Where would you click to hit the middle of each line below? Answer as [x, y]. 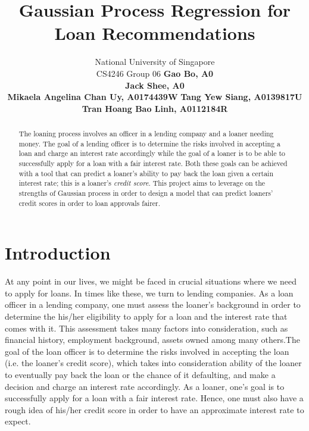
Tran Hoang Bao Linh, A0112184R [155, 108]
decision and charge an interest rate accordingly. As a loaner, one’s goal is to [145, 386]
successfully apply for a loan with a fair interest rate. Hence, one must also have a [154, 398]
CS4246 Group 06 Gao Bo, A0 [155, 73]
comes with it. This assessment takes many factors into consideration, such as [146, 328]
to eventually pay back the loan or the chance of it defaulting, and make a [140, 375]
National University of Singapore [155, 62]
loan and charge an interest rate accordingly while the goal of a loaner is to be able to [152, 153]
